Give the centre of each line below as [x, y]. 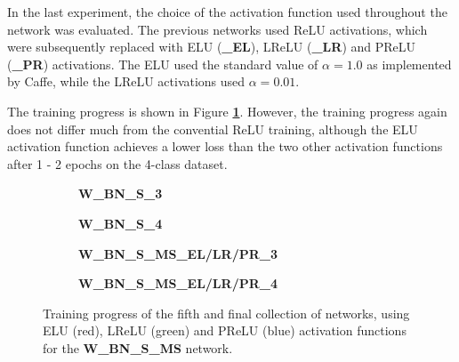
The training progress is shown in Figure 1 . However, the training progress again [227, 111]
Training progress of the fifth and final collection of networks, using [226, 313]
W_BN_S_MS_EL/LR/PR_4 [178, 283]
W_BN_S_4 [121, 223]
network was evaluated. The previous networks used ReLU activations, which [217, 29]
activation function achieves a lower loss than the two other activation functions [225, 146]
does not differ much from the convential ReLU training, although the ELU [213, 129]
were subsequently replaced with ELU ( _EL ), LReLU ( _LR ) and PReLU [212, 47]
